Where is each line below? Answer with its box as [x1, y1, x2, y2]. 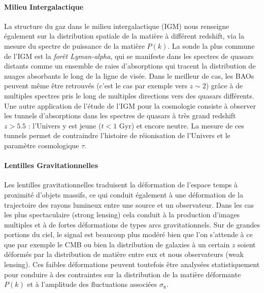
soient [238, 239, 256, 249]
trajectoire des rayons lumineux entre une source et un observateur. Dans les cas [4, 199, 254, 210]
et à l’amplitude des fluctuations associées [27, 279, 157, 289]
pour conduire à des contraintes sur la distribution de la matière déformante [4, 269, 241, 279]
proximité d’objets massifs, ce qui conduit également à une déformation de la [4, 189, 243, 200]
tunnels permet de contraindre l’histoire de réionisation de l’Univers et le [4, 130, 230, 141]
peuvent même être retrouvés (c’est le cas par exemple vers [4, 80, 187, 91]
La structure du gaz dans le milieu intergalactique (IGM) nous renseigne [4, 20, 229, 31]
